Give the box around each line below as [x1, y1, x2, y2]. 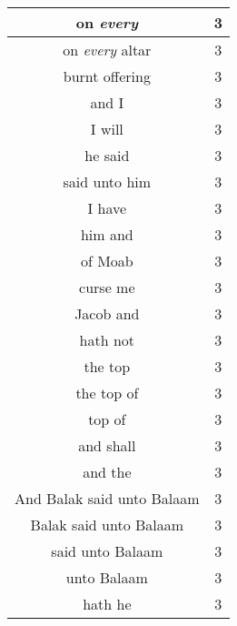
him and [80, 224, 133, 245]
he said [84, 145, 130, 166]
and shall [78, 435, 136, 456]
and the [83, 461, 132, 482]
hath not [79, 329, 135, 350]
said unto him [63, 171, 152, 192]
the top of [75, 382, 139, 403]
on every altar [63, 39, 152, 60]
